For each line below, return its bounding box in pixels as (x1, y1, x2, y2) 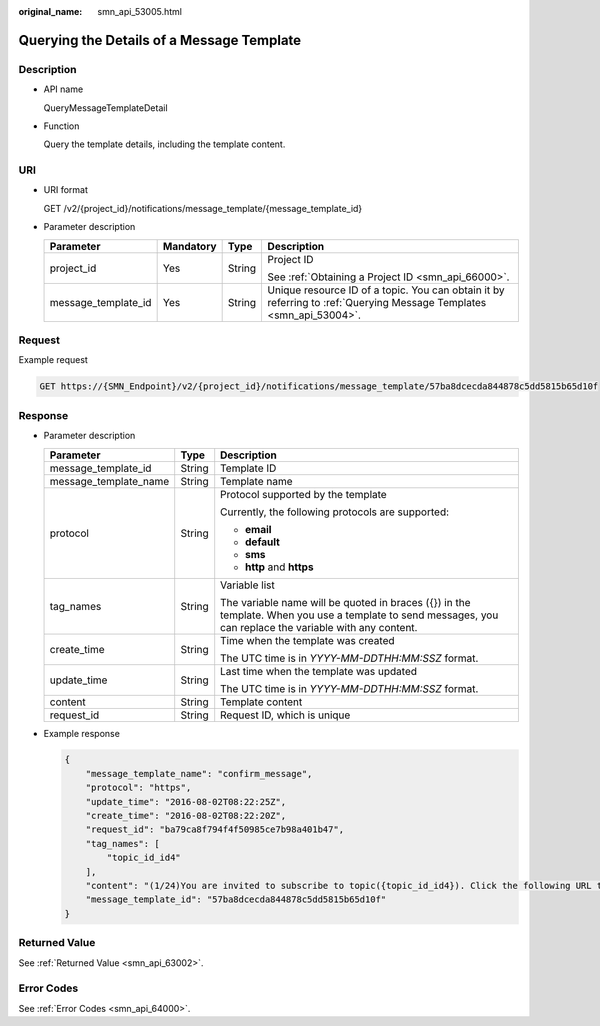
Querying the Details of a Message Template (18, 31, 302, 49)
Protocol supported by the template (220, 487, 387, 501)
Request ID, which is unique (220, 708, 351, 722)
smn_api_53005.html (97, 6, 182, 17)
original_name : (18, 6, 83, 17)
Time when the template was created (220, 633, 395, 647)
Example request (18, 354, 89, 366)
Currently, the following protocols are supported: (220, 505, 450, 519)
